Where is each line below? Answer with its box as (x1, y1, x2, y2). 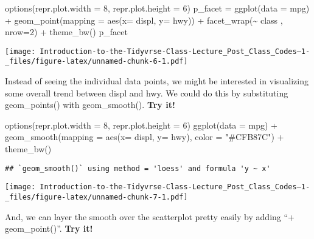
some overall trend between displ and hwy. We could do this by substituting (5, 86, 288, 99)
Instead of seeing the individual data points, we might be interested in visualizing (5, 75, 309, 87)
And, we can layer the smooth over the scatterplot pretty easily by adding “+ (5, 210, 295, 223)
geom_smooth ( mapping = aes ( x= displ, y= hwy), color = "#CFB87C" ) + (5, 130, 284, 143)
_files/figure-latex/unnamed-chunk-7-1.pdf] (5, 192, 188, 201)
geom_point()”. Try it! (5, 222, 93, 235)
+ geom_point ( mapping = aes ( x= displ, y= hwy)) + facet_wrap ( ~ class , (5, 13, 283, 26)
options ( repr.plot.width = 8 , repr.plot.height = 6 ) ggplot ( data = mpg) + (5, 118, 278, 131)
